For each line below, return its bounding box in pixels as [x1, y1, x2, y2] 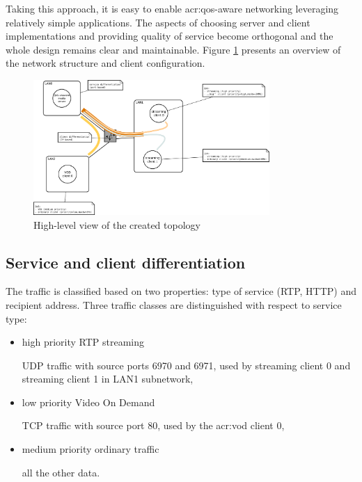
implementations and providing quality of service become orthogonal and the [6, 29, 333, 43]
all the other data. [22, 465, 100, 479]
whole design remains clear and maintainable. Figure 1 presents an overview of [6, 42, 341, 56]
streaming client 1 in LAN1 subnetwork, [22, 371, 194, 386]
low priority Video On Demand [22, 394, 155, 409]
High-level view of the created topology [33, 217, 200, 232]
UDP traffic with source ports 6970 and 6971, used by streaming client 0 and [22, 358, 351, 372]
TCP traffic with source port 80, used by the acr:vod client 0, [22, 418, 285, 433]
